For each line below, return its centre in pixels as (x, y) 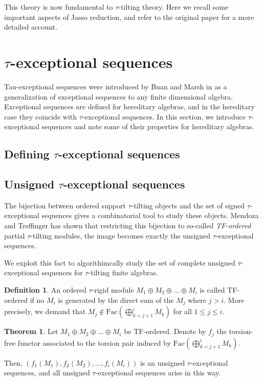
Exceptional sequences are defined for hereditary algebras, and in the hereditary (129, 106)
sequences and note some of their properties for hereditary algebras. (148, 126)
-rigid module (113, 290)
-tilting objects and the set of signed (188, 205)
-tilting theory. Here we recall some (173, 7)
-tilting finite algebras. (123, 272)
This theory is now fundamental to (59, 7)
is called (212, 290)
